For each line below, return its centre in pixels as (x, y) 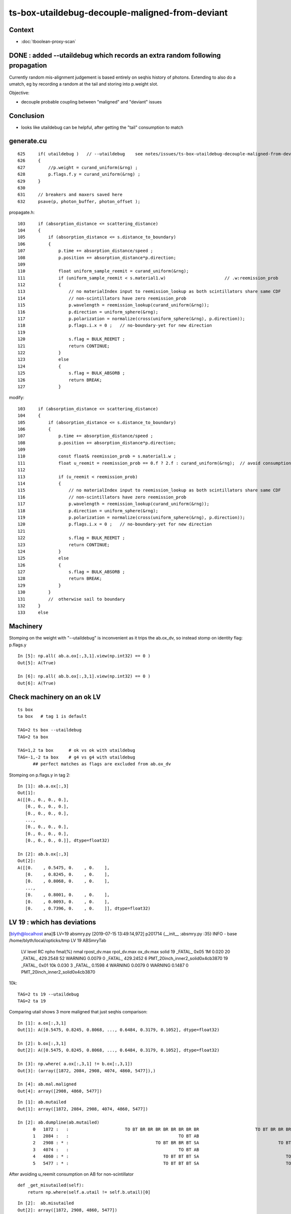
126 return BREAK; (60, 380)
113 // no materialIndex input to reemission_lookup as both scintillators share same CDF (149, 292)
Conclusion (27, 116)
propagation (28, 66)
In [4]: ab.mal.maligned (47, 1084)
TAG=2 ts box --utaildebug (50, 730)
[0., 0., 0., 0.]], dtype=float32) (67, 841)
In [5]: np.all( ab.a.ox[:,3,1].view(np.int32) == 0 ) (84, 656)
